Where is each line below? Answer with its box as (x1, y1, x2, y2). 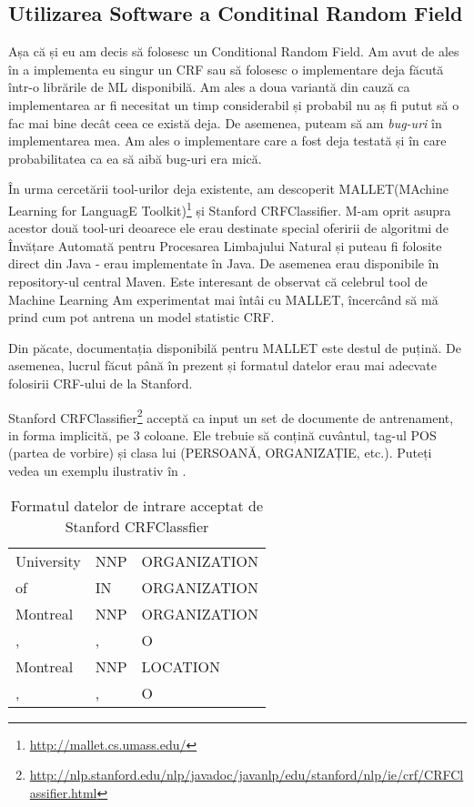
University (15, 550, 81, 571)
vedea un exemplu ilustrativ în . (8, 460, 187, 479)
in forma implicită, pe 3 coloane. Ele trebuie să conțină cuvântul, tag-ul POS (8, 425, 437, 444)
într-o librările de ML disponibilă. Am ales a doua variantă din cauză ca (8, 77, 410, 96)
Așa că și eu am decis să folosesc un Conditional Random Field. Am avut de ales (8, 42, 459, 61)
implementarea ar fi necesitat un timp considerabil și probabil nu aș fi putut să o (8, 95, 459, 114)
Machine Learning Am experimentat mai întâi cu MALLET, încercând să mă (8, 289, 439, 308)
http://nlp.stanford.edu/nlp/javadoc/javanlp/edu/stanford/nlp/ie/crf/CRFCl (29, 765, 464, 784)
